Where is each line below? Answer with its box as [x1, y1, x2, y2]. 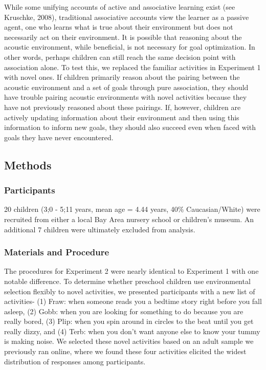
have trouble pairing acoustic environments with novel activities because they [4, 92, 247, 102]
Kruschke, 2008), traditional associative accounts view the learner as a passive [4, 11, 249, 22]
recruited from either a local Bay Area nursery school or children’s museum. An [4, 213, 254, 224]
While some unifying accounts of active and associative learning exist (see [4, 2, 235, 12]
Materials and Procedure [4, 246, 109, 258]
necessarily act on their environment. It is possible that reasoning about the [4, 31, 242, 42]
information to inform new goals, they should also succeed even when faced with [4, 122, 256, 133]
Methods [4, 157, 52, 172]
